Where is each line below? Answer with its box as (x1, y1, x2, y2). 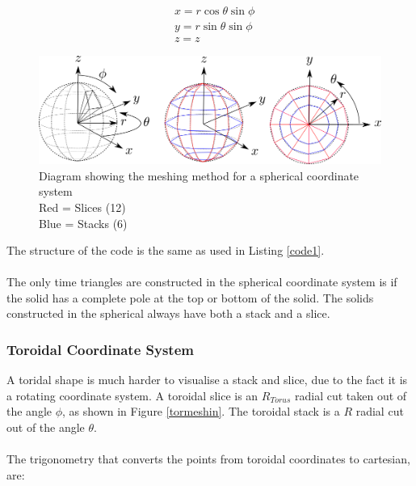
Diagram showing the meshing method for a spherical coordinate (39, 167, 359, 184)
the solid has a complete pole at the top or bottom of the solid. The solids (6, 289, 374, 306)
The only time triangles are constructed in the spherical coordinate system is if (6, 273, 397, 290)
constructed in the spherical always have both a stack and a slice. (6, 305, 330, 322)
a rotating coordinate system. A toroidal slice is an (6, 387, 258, 404)
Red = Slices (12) (39, 198, 126, 215)
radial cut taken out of (295, 387, 407, 404)
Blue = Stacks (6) (39, 214, 128, 231)
